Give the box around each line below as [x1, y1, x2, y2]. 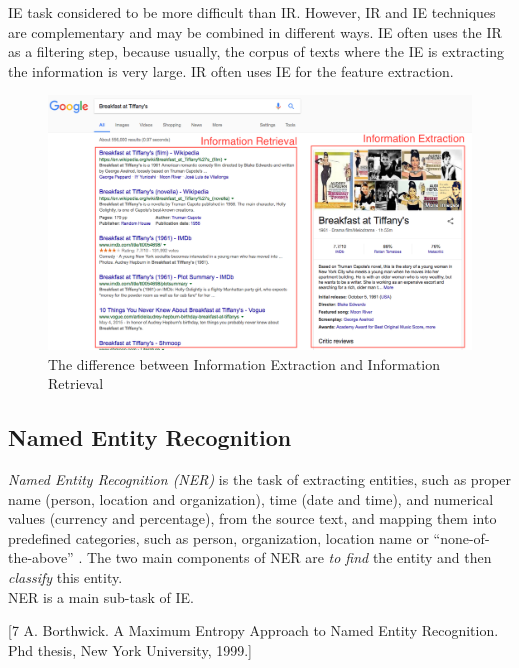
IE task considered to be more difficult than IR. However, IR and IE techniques [8, 2, 496, 22]
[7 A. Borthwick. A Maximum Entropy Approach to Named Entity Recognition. [8, 620, 499, 641]
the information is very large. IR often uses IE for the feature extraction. [8, 60, 454, 81]
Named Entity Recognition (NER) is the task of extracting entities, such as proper [8, 469, 512, 489]
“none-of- [433, 527, 490, 548]
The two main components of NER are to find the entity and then [86, 547, 492, 568]
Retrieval [48, 373, 104, 394]
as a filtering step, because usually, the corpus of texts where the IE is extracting [8, 41, 504, 62]
